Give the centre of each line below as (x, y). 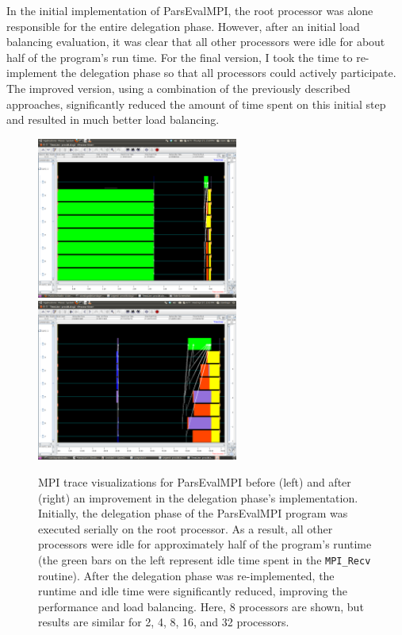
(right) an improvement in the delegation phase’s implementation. (198, 497)
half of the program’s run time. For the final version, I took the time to (180, 57)
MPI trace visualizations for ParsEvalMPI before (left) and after (195, 481)
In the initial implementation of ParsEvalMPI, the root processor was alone (190, 10)
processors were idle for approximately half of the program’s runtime (205, 544)
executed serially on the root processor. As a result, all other (186, 528)
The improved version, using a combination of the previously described (178, 88)
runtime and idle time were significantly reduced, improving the (193, 591)
